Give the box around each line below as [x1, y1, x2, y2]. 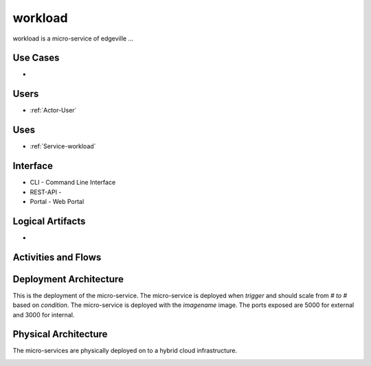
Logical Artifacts [12, 215, 86, 227]
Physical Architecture [12, 328, 108, 340]
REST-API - [30, 187, 62, 196]
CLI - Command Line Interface [30, 179, 116, 187]
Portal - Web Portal [30, 197, 85, 205]
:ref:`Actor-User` [30, 106, 77, 115]
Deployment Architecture [12, 273, 124, 285]
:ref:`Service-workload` [30, 142, 96, 150]
